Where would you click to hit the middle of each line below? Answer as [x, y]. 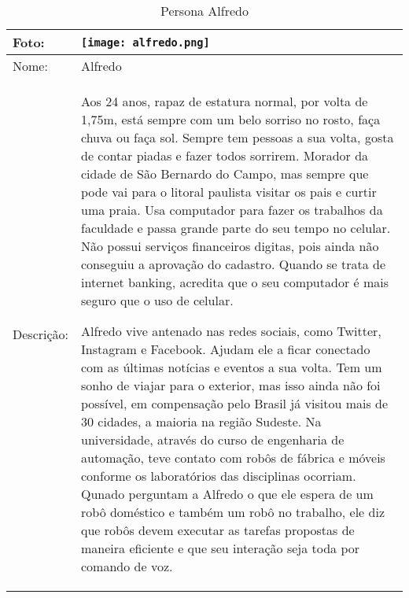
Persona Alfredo [204, 11]
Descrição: [41, 334]
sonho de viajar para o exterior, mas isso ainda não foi [231, 385]
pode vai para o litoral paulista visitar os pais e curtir [229, 192]
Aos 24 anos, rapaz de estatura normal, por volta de [225, 101]
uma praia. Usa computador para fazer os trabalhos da [232, 210]
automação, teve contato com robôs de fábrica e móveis [233, 458]
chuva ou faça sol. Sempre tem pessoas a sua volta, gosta [238, 137]
